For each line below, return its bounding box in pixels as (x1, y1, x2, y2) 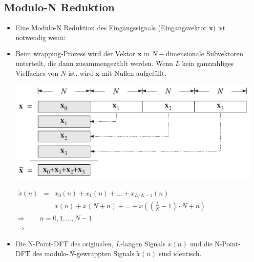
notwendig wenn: (15, 32, 66, 42)
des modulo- (32, 248, 69, 258)
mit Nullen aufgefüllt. (102, 67, 167, 78)
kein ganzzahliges (182, 58, 233, 68)
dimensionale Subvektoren (166, 48, 244, 59)
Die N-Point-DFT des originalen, (15, 239, 114, 249)
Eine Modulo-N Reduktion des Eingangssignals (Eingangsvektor (15, 22, 207, 33)
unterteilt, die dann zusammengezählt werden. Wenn (15, 58, 173, 68)
